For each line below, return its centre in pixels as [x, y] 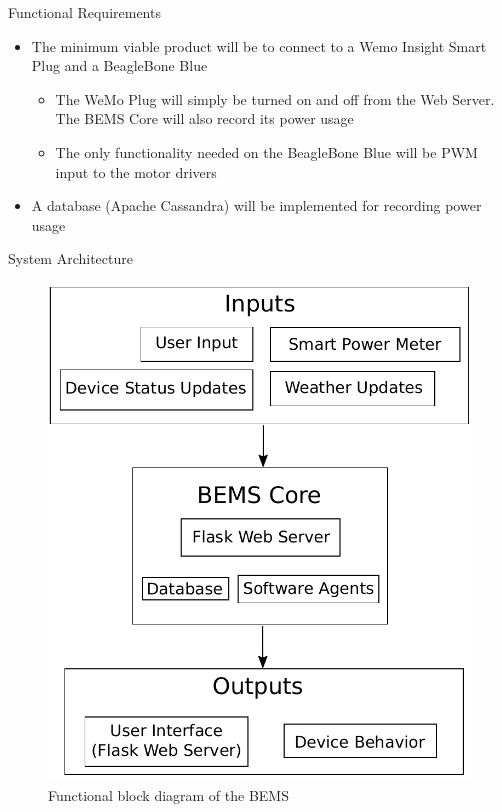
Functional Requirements [84, 12]
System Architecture [70, 258]
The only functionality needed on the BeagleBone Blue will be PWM [266, 151]
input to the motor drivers [136, 171]
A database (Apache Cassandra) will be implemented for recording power [256, 205]
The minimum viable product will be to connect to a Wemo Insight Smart [259, 45]
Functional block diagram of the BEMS [168, 795]
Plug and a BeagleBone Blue [119, 65]
